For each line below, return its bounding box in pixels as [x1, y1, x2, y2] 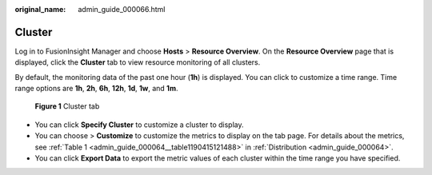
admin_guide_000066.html [78, 5, 166, 14]
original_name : [14, 5, 66, 14]
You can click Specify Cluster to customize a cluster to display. [34, 120, 244, 129]
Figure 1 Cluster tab [34, 101, 100, 111]
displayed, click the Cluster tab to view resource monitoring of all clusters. [14, 58, 261, 67]
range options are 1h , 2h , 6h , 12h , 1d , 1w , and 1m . [14, 84, 178, 93]
